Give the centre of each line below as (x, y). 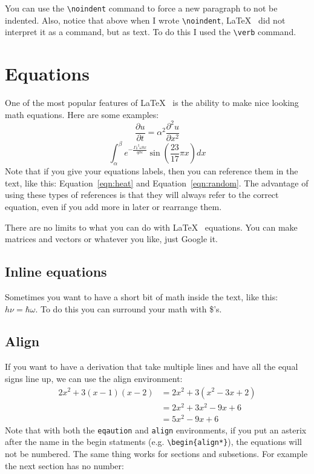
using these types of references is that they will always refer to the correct (142, 195)
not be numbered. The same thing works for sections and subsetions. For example (156, 454)
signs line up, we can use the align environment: (94, 378)
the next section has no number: (64, 465)
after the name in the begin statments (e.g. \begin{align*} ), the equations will (153, 442)
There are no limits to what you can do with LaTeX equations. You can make (151, 227)
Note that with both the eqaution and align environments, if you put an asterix (156, 430)
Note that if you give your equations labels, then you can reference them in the (152, 171)
